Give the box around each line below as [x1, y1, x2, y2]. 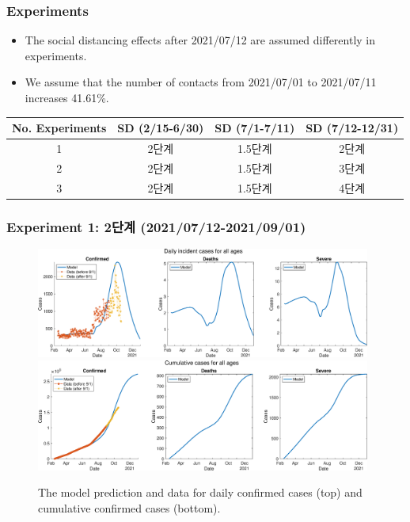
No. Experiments [12, 120, 107, 136]
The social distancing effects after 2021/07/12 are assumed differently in [25, 32, 376, 48]
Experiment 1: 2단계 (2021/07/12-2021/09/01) [6, 216, 306, 236]
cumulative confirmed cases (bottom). [38, 499, 221, 516]
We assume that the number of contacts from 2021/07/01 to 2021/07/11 [25, 74, 377, 90]
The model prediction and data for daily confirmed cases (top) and [38, 484, 363, 501]
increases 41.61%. [25, 90, 109, 105]
